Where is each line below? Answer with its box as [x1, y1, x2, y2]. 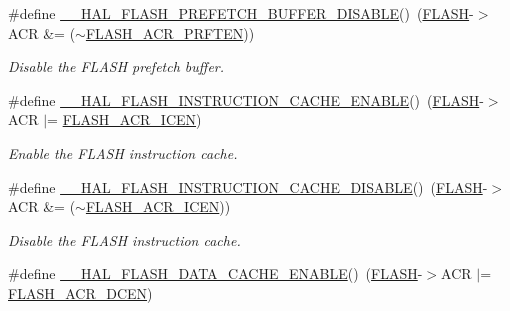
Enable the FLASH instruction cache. [8, 142, 238, 163]
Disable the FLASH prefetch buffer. [8, 56, 225, 77]
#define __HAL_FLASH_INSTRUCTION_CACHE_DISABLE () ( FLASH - [8, 176, 488, 197]
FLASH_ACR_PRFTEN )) [85, 22, 255, 43]
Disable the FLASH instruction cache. [8, 229, 241, 250]
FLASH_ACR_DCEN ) [8, 282, 153, 303]
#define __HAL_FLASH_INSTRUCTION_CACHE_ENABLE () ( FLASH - [8, 89, 484, 110]
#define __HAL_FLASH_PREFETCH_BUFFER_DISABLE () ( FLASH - [8, 3, 474, 23]
